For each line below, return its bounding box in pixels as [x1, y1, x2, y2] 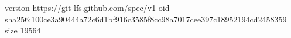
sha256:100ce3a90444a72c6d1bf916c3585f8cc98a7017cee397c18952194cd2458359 [5, 13, 287, 25]
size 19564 [5, 24, 41, 36]
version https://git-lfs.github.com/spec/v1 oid [5, 2, 170, 13]
